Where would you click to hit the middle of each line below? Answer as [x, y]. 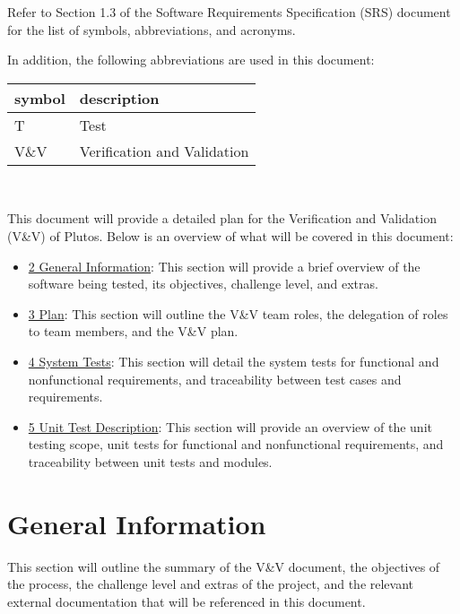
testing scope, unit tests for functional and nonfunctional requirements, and [236, 444]
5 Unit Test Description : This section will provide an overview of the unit [230, 426]
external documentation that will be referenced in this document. [187, 601]
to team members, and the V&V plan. [133, 331]
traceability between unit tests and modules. [150, 461]
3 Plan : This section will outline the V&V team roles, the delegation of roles [238, 313]
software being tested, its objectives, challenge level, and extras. [203, 284]
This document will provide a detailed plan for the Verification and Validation [222, 218]
